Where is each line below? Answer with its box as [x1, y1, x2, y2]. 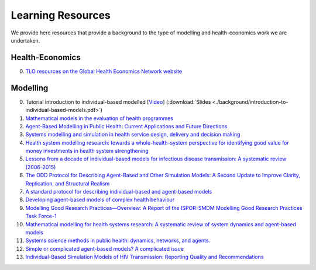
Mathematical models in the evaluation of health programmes [25, 114, 174, 122]
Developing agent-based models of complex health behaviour [25, 196, 175, 204]
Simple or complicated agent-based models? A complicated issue [25, 245, 184, 252]
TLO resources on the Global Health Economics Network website [25, 68, 183, 75]
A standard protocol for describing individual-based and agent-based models [25, 188, 212, 195]
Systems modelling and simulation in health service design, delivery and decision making [25, 131, 241, 138]
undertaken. [11, 37, 40, 44]
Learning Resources [11, 9, 111, 22]
